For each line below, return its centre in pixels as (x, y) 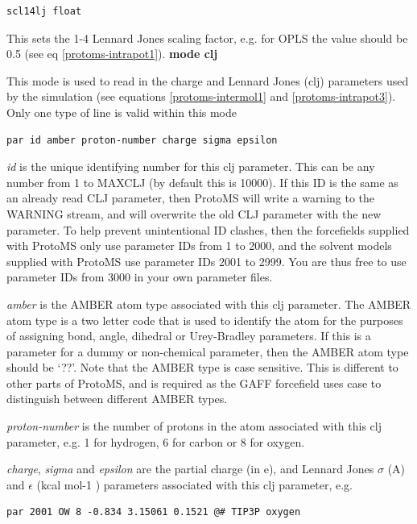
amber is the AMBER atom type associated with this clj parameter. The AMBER (209, 304)
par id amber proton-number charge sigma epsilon (142, 140)
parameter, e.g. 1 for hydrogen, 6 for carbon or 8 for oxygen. (156, 441)
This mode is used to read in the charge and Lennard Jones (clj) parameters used (208, 80)
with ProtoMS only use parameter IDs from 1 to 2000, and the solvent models (199, 245)
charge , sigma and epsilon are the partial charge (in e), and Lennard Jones (190, 469)
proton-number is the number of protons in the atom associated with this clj (194, 426)
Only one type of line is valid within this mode (122, 112)
